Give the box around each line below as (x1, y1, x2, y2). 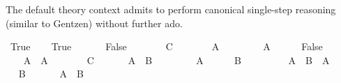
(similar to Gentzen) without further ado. (6, 15, 183, 30)
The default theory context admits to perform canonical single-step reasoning (6, 2, 336, 16)
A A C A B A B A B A (23, 52, 330, 67)
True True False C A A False (10, 39, 323, 54)
